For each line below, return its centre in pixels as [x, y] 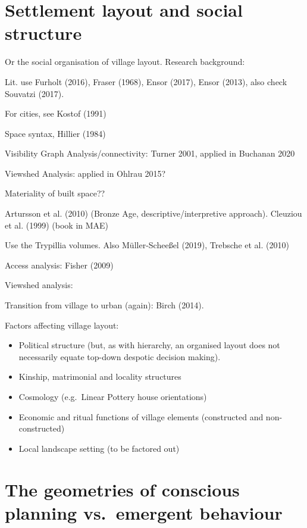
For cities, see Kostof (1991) [56, 113]
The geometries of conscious [122, 489]
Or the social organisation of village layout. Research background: [125, 62]
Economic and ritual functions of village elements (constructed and [141, 416]
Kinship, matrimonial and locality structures [100, 377]
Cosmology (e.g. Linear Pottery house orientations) [113, 396]
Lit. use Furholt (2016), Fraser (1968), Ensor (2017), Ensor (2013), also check [146, 81]
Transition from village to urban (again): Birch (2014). [104, 305]
